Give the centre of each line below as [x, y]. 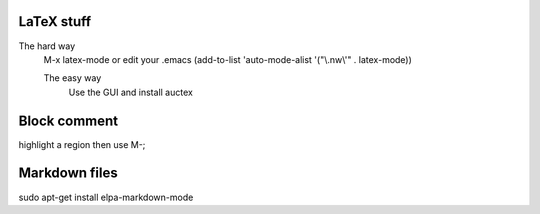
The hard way [47, 46]
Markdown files [68, 173]
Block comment [68, 120]
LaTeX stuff [55, 21]
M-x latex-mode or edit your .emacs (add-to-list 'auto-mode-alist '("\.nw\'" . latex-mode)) [227, 59]
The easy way [72, 78]
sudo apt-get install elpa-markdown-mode [106, 197]
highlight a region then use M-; [82, 144]
